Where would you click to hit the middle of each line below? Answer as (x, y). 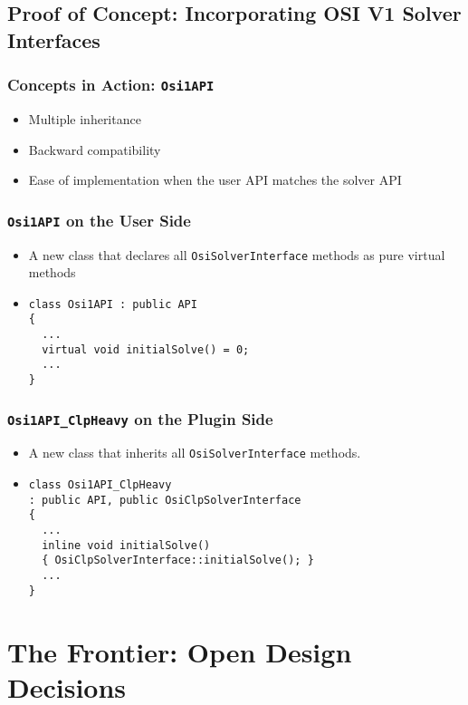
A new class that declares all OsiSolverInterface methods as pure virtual (237, 254)
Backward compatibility (95, 149)
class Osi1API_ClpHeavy (100, 485)
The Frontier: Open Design (180, 651)
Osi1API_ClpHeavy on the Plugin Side (140, 418)
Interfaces (54, 39)
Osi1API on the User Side (99, 220)
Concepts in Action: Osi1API (111, 85)
